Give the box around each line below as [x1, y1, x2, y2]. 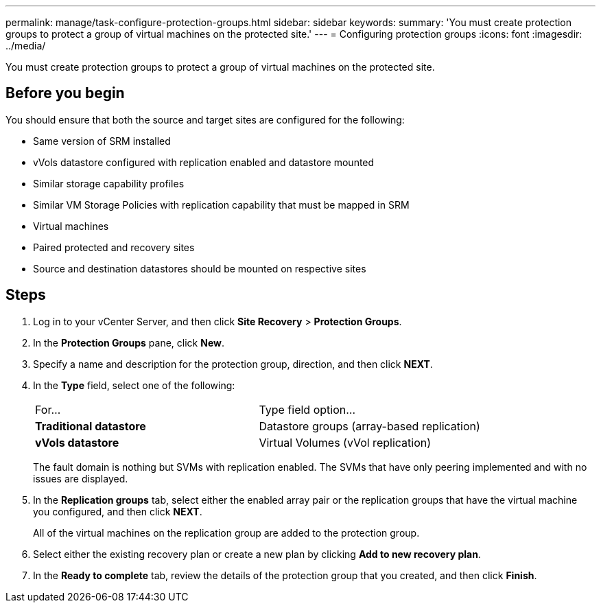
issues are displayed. [33, 472, 128, 484]
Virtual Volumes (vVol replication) [259, 435, 432, 449]
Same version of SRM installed [33, 135, 171, 147]
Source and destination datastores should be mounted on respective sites [33, 262, 366, 274]
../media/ [5, 40, 46, 51]
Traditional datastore [35, 419, 146, 433]
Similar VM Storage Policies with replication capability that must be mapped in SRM [33, 198, 410, 211]
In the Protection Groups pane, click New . [33, 336, 224, 349]
